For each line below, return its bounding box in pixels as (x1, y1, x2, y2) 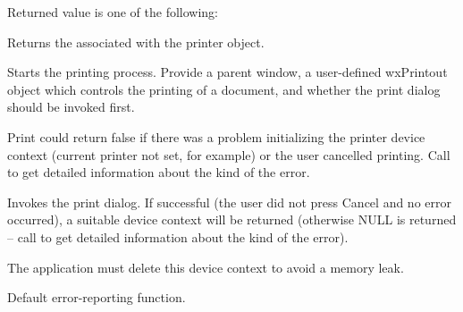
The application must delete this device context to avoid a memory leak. (7, 257, 404, 276)
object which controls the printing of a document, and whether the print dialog (7, 80, 441, 98)
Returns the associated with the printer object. (7, 32, 265, 51)
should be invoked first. (7, 97, 135, 116)
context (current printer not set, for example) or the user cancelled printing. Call (7, 145, 450, 164)
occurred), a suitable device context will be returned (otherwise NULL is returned (7, 210, 457, 229)
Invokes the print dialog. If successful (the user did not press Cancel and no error (7, 192, 451, 211)
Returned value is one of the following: (7, 3, 218, 21)
